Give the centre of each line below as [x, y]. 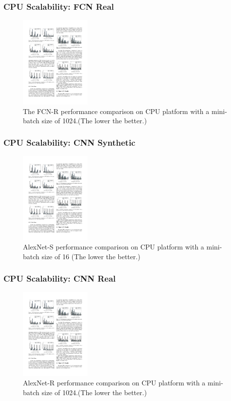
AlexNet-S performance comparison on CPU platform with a [114, 247]
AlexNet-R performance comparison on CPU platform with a [114, 383]
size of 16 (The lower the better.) [91, 256]
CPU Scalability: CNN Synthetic [69, 142]
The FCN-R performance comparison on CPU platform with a [116, 111]
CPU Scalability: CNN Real [60, 278]
